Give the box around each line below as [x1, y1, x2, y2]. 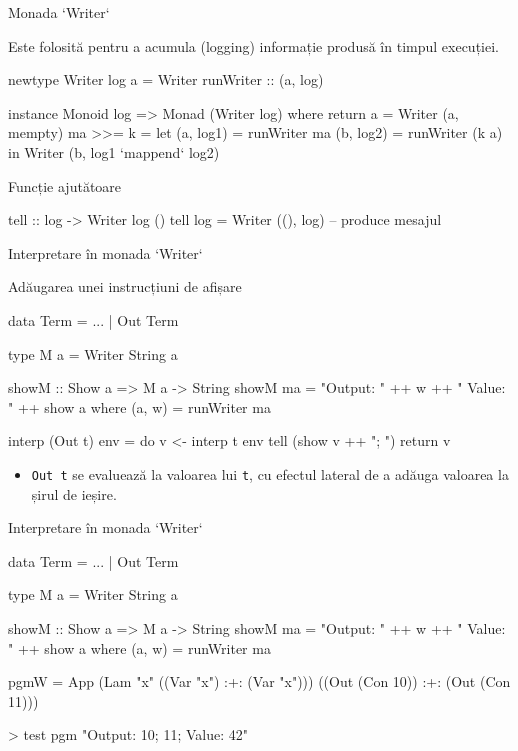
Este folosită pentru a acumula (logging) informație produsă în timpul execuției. [8, 35, 499, 56]
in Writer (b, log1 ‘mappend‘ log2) [8, 141, 220, 162]
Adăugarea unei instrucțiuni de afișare [8, 276, 242, 297]
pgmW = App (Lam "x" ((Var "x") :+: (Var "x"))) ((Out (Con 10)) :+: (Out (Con [8, 671, 511, 692]
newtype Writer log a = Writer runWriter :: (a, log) [8, 69, 324, 90]
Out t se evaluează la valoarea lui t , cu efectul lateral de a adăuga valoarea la [31, 463, 509, 484]
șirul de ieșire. [31, 483, 117, 504]
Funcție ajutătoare [8, 175, 122, 196]
